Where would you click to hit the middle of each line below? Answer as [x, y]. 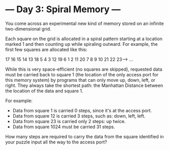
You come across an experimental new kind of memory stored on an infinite [84, 23]
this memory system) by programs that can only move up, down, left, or [80, 80]
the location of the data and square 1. [44, 91]
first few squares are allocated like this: [46, 49]
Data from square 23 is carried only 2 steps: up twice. [69, 121]
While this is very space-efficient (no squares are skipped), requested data [84, 69]
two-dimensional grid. [29, 28]
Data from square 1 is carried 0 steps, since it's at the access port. [82, 110]
